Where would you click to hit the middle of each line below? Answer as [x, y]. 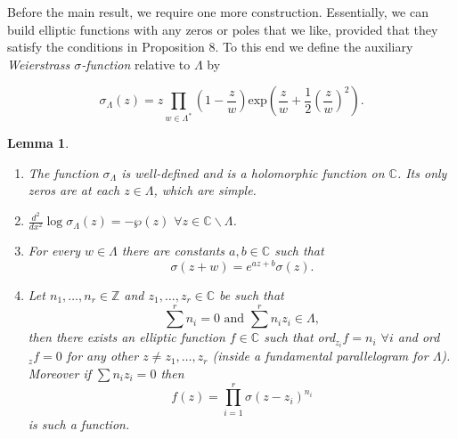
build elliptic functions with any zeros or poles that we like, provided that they [223, 29]
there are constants [173, 251]
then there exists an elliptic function [126, 337]
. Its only [422, 172]
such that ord [300, 337]
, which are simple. [205, 190]
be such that [252, 294]
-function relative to [136, 64]
